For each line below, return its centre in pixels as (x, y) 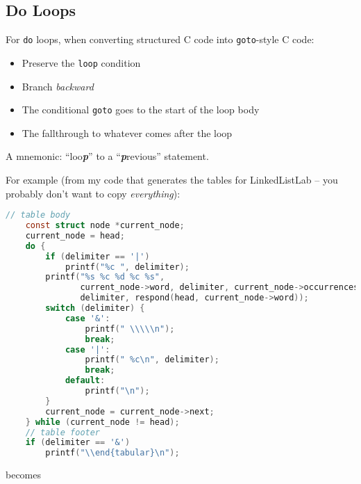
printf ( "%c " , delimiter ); (127, 267)
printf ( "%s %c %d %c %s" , (105, 277)
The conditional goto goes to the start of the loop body (141, 110)
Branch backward (58, 86)
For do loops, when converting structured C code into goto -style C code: (160, 39)
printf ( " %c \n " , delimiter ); (152, 360)
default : (85, 381)
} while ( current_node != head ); (102, 422)
